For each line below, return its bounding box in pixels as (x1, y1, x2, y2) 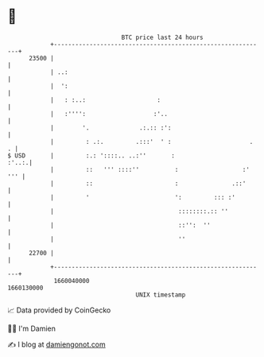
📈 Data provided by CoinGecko (7, 305, 111, 315)
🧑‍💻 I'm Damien (7, 324, 56, 333)
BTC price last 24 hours (121, 33, 204, 41)
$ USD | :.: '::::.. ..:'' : (7, 151, 176, 160)
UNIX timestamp (135, 290, 186, 299)
